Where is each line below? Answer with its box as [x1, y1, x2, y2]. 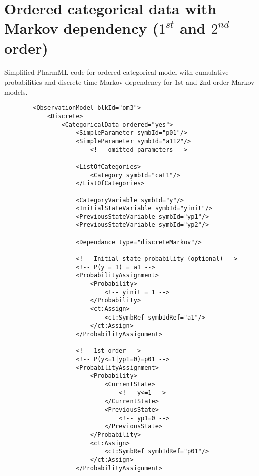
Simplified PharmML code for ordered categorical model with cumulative [4, 66, 229, 77]
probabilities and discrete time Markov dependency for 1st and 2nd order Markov [4, 76, 255, 87]
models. [4, 86, 28, 97]
